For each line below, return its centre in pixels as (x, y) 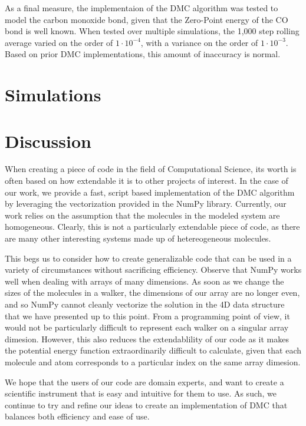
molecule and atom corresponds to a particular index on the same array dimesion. (153, 361)
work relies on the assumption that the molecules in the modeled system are (142, 215)
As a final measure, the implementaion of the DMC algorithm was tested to (142, 8)
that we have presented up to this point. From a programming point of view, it (147, 316)
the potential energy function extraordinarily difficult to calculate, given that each (153, 350)
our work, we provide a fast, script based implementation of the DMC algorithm (150, 192)
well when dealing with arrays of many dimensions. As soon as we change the (144, 281)
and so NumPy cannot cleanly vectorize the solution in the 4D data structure (145, 304)
